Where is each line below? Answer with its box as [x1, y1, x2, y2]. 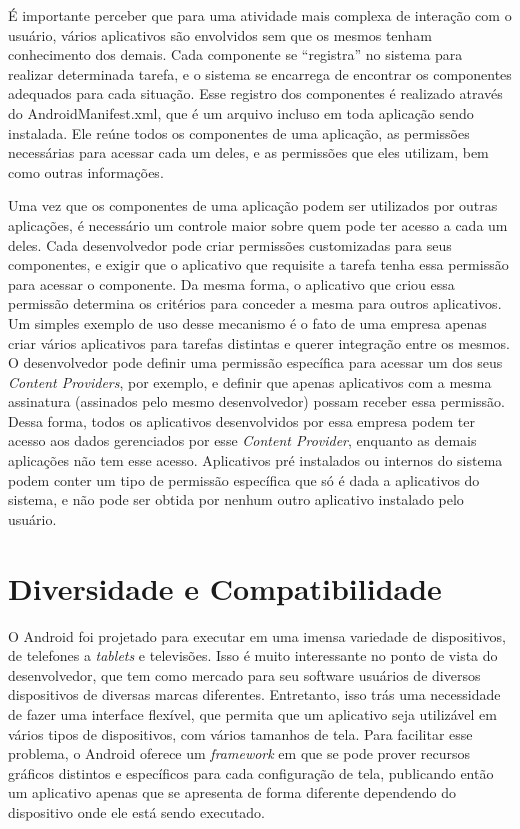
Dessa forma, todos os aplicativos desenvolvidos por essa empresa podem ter [8, 410, 475, 431]
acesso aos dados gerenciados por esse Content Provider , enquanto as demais [8, 430, 477, 451]
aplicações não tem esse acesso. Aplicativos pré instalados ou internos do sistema [8, 450, 503, 471]
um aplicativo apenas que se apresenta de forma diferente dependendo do [8, 782, 456, 803]
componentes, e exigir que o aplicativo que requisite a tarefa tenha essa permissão [8, 254, 509, 275]
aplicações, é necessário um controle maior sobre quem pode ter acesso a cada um [8, 214, 508, 235]
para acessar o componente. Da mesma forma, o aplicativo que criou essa [8, 273, 455, 294]
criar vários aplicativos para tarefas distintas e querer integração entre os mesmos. [8, 332, 510, 353]
